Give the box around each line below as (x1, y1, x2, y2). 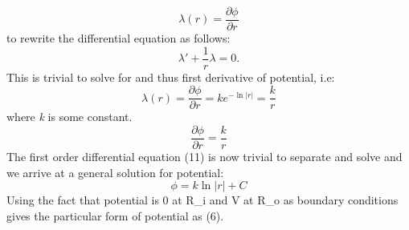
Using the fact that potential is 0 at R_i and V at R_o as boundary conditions (6, 192, 399, 208)
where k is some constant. (6, 108, 133, 125)
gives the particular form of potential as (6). (6, 207, 224, 224)
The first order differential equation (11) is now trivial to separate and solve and (6, 148, 403, 165)
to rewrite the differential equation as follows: (6, 30, 231, 46)
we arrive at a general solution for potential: (6, 163, 224, 180)
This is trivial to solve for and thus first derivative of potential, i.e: (6, 68, 335, 85)
